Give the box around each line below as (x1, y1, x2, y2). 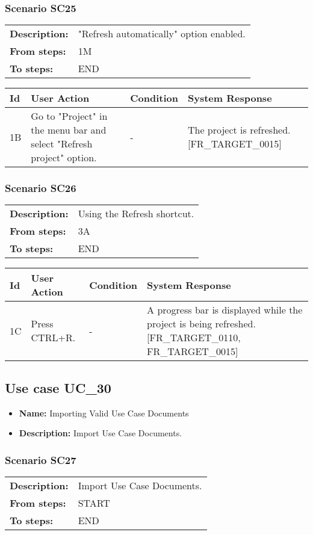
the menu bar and (31, 123, 107, 137)
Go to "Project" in (31, 109, 108, 123)
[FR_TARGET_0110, (147, 330, 241, 345)
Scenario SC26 (5, 181, 76, 196)
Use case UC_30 (5, 378, 111, 397)
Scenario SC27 (5, 452, 76, 467)
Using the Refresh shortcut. (78, 206, 194, 221)
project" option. (31, 150, 97, 165)
